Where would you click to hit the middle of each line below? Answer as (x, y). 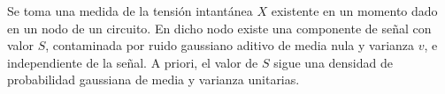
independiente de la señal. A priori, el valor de (133, 62)
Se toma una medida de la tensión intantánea (130, 11)
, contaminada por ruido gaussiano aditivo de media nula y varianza (230, 45)
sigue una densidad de (333, 62)
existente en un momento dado (354, 11)
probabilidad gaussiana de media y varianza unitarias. (153, 80)
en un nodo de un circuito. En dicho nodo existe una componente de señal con (219, 28)
